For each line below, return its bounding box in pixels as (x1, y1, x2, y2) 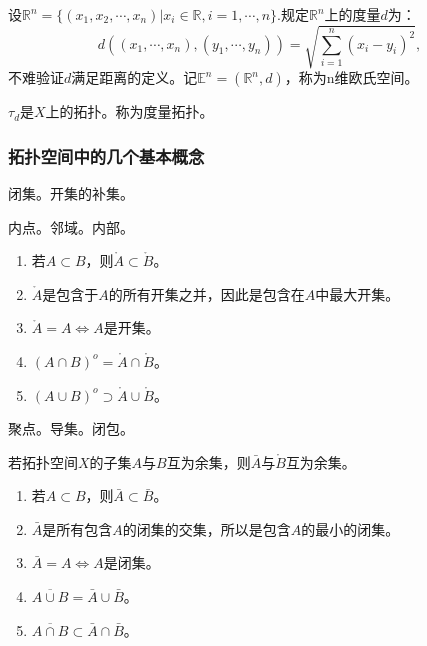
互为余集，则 (166, 451, 251, 472)
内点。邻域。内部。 (8, 216, 134, 237)
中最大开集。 (315, 283, 400, 304)
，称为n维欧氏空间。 (284, 67, 419, 88)
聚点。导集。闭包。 (8, 418, 134, 439)
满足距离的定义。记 (71, 67, 198, 88)
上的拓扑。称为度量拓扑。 (45, 101, 214, 122)
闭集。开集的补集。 (8, 182, 134, 203)
